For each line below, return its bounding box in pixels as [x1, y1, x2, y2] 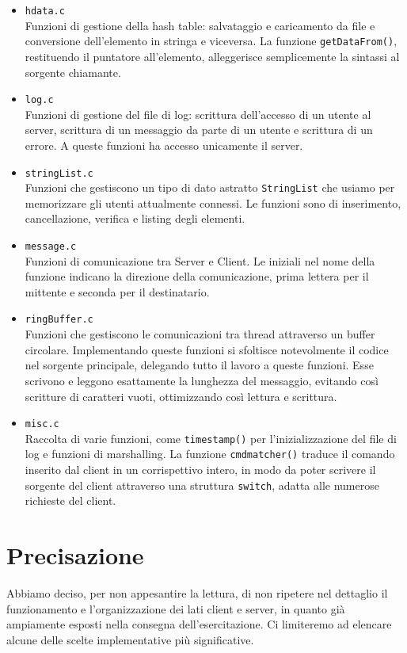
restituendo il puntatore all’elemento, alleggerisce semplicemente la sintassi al [25, 48, 400, 64]
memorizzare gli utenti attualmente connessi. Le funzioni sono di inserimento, [25, 194, 401, 211]
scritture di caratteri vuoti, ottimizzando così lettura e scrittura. [25, 388, 337, 404]
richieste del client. [25, 492, 116, 509]
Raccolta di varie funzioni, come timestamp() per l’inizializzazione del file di [25, 430, 397, 446]
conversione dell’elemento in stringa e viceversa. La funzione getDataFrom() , [25, 32, 397, 49]
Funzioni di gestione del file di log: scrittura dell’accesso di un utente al [25, 105, 371, 122]
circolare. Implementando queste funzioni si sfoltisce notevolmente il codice [25, 341, 389, 357]
